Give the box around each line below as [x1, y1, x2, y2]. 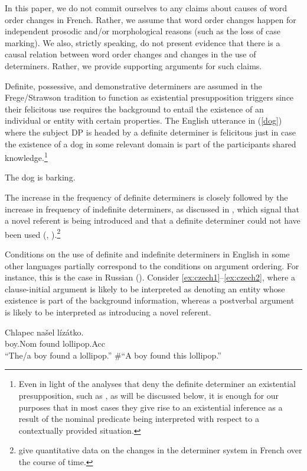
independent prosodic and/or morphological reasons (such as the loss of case [5, 25, 281, 37]
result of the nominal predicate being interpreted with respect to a [18, 412, 259, 425]
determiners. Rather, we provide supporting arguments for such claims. [5, 59, 262, 72]
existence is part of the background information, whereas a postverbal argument [5, 294, 295, 307]
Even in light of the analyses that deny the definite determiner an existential [18, 378, 296, 390]
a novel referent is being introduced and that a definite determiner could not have [5, 214, 301, 227]
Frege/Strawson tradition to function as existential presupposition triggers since [5, 91, 294, 104]
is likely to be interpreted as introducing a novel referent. [5, 305, 211, 318]
